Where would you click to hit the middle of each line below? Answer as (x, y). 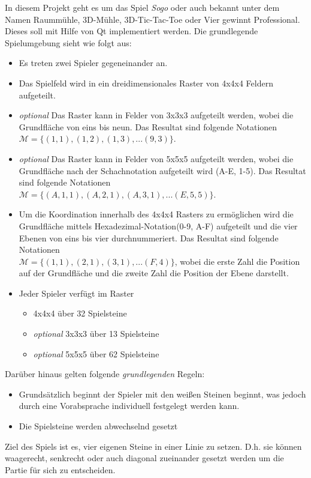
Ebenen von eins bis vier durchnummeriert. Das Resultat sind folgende (149, 237)
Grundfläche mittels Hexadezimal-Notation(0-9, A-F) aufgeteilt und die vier (158, 225)
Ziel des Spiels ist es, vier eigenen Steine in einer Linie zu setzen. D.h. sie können (153, 446)
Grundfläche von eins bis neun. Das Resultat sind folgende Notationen (148, 126)
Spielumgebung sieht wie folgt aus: (68, 42)
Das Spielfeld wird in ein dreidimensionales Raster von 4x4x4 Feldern (146, 83)
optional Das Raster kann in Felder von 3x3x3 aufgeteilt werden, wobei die (156, 115)
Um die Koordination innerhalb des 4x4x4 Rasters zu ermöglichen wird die (156, 214)
